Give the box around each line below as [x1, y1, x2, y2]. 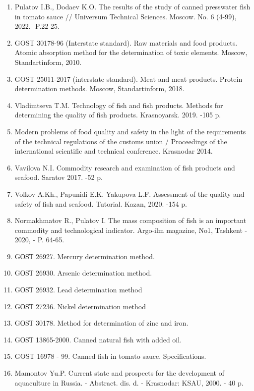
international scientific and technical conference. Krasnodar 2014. [14, 146, 213, 156]
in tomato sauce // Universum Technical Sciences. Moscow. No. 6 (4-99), [14, 11, 237, 21]
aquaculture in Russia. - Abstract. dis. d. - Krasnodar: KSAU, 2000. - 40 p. [14, 377, 244, 388]
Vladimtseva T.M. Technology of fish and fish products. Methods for [14, 100, 223, 110]
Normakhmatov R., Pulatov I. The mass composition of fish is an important [14, 215, 247, 225]
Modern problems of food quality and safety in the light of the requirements [14, 126, 246, 136]
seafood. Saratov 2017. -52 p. [14, 172, 103, 182]
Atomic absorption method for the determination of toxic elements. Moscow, [14, 47, 248, 57]
